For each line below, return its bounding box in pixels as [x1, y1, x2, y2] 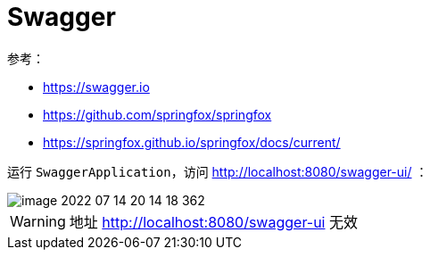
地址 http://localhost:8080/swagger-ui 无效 [69, 212, 358, 231]
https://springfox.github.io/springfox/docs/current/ [43, 134, 341, 150]
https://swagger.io [43, 79, 150, 95]
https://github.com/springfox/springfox [43, 106, 272, 122]
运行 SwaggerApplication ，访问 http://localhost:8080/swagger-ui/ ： [7, 163, 428, 179]
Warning [10, 211, 66, 230]
